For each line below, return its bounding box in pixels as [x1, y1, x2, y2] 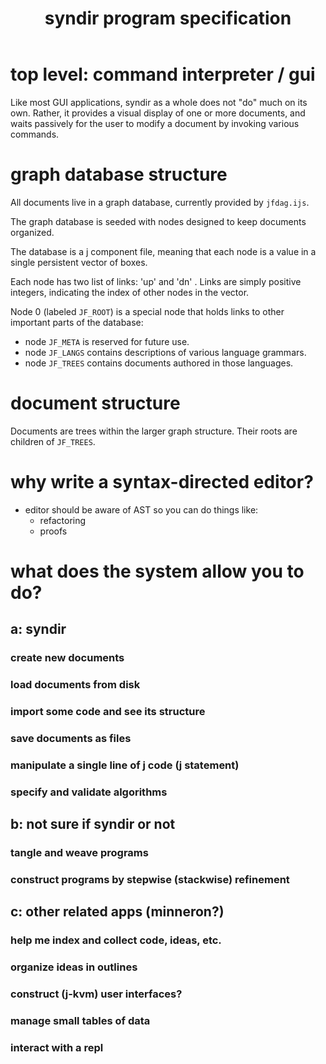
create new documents [10, 651, 125, 665]
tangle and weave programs [10, 846, 149, 860]
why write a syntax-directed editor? [10, 471, 314, 493]
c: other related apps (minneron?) [10, 903, 225, 921]
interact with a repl [10, 1041, 104, 1055]
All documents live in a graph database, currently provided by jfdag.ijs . [10, 196, 310, 208]
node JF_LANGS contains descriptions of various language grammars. [24, 346, 307, 358]
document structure [10, 392, 181, 415]
